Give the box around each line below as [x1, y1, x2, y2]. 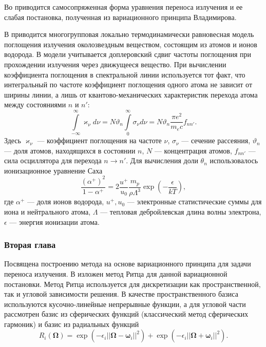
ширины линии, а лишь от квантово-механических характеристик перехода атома [4, 89, 258, 100]
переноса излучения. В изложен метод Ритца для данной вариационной [4, 268, 227, 279]
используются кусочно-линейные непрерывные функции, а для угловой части [4, 298, 246, 309]
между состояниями [4, 99, 66, 110]
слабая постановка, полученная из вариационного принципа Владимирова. [4, 11, 237, 22]
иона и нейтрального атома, [4, 206, 91, 217]
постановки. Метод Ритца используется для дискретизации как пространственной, [4, 278, 261, 289]
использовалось [210, 155, 258, 166]
